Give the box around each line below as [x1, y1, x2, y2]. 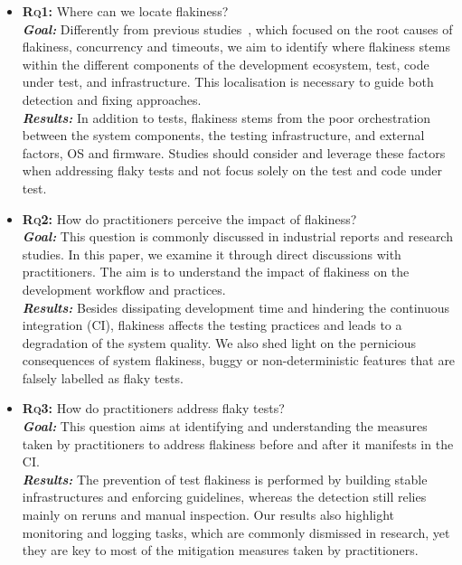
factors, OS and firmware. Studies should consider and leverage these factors [22, 143, 446, 162]
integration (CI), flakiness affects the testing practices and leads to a [22, 315, 402, 334]
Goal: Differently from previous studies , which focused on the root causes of [22, 19, 453, 38]
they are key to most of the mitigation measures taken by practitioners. [22, 541, 419, 560]
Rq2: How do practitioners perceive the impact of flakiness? [22, 209, 357, 228]
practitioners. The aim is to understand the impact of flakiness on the [22, 262, 410, 281]
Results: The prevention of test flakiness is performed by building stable [22, 469, 428, 488]
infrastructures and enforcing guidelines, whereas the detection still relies [22, 487, 427, 506]
